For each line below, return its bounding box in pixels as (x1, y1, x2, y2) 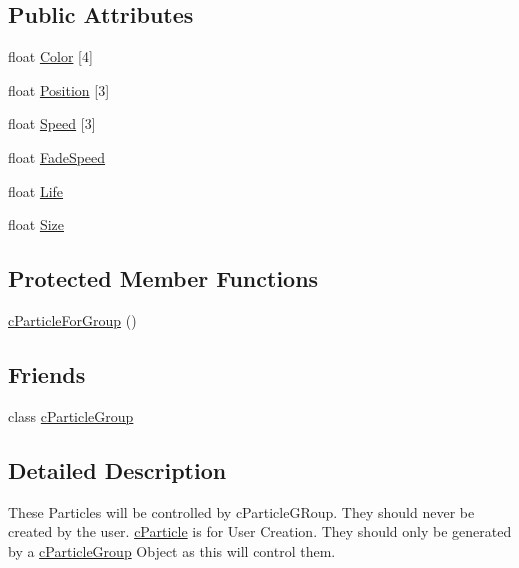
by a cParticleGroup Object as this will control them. (8, 540, 336, 561)
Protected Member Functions (8, 263, 319, 294)
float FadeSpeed (8, 146, 106, 167)
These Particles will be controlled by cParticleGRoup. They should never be (8, 501, 475, 522)
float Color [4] (8, 46, 93, 67)
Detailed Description (8, 454, 227, 485)
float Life (8, 180, 64, 201)
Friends (8, 358, 86, 389)
